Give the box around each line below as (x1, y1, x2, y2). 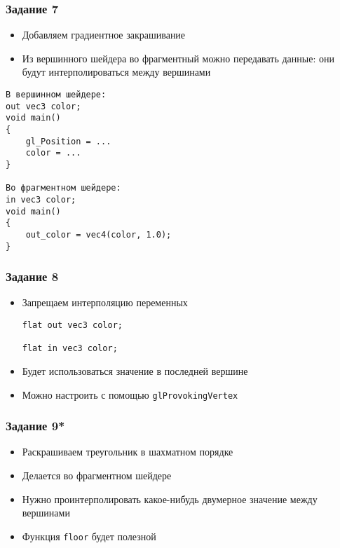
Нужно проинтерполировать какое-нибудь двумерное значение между (22, 491, 318, 506)
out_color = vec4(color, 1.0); (25, 229, 172, 240)
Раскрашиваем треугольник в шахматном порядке (22, 444, 233, 459)
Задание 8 (6, 268, 59, 285)
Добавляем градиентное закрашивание (22, 27, 186, 42)
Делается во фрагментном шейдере (22, 468, 172, 483)
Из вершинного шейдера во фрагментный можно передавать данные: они (22, 50, 334, 65)
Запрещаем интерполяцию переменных (22, 295, 188, 310)
